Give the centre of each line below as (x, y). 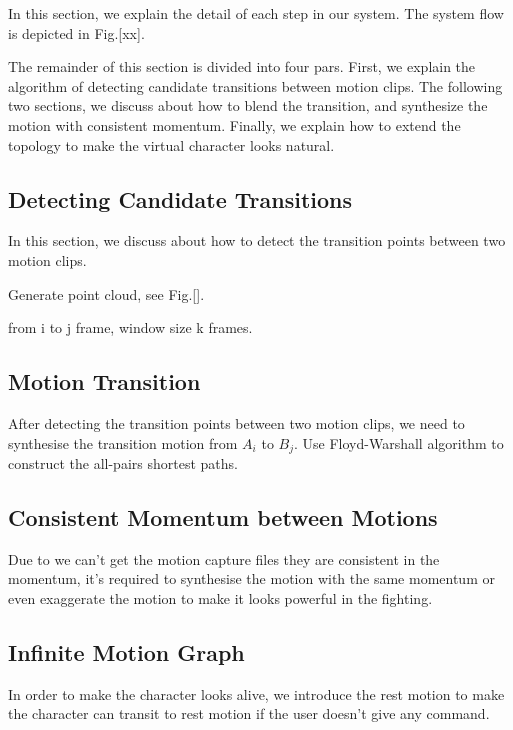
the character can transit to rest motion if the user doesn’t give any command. (249, 713)
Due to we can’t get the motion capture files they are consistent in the (224, 558)
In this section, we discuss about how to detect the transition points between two (257, 240)
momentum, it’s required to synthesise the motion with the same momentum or (251, 578)
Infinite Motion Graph (126, 651)
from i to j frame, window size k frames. (130, 327)
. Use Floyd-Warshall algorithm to (399, 442)
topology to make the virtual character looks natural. (171, 144)
